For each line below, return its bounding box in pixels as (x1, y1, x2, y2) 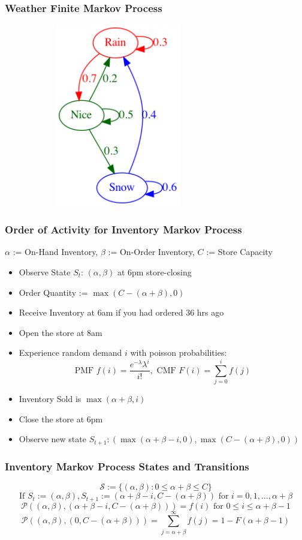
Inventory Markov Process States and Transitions (5, 458, 249, 473)
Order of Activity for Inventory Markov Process (5, 222, 242, 237)
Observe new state (19, 433, 86, 445)
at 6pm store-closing (117, 265, 192, 278)
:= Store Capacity (206, 245, 273, 258)
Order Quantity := (19, 286, 88, 298)
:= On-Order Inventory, (108, 245, 195, 258)
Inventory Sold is (19, 392, 81, 405)
